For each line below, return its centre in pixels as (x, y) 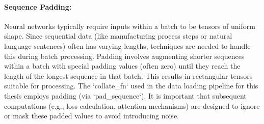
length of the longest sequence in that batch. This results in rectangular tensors (128, 75)
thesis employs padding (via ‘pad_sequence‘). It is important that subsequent (125, 95)
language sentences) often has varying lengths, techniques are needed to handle (127, 45)
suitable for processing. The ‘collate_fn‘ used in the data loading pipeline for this (131, 86)
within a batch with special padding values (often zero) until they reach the (122, 66)
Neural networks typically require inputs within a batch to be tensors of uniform (130, 26)
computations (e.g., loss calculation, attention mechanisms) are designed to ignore (132, 105)
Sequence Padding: (38, 6)
